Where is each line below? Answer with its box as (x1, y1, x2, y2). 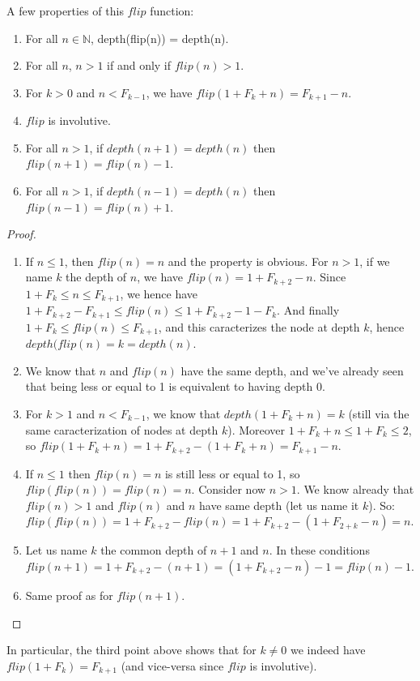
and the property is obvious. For (168, 252, 329, 269)
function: (150, 2, 194, 19)
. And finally (277, 302, 340, 319)
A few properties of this (6, 2, 124, 19)
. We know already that (296, 481, 414, 498)
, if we (359, 252, 390, 269)
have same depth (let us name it (198, 496, 359, 513)
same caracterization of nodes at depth (25, 421, 218, 438)
